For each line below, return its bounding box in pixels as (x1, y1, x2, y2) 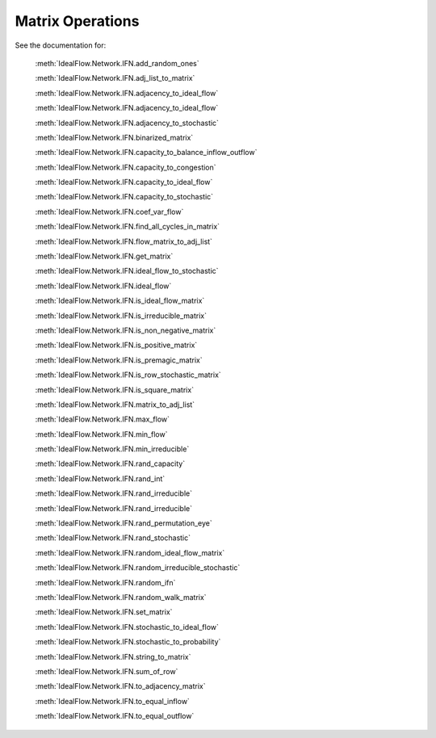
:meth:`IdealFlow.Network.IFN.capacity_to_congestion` (35, 162, 217, 172)
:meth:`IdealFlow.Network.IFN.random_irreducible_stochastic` (35, 563, 241, 572)
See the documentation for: (15, 40, 107, 50)
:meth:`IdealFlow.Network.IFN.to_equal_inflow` (35, 696, 190, 706)
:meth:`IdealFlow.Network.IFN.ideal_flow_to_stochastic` (35, 266, 219, 276)
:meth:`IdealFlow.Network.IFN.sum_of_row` (35, 666, 178, 676)
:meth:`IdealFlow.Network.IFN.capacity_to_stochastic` (35, 192, 214, 202)
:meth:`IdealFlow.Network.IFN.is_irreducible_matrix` (35, 311, 208, 321)
